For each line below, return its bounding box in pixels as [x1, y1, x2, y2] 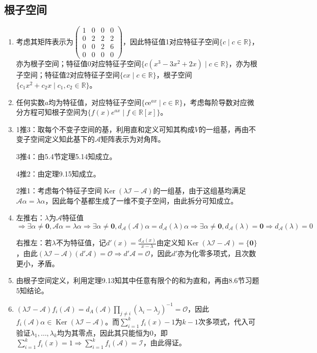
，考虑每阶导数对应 [182, 96, 247, 107]
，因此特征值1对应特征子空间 [123, 36, 220, 46]
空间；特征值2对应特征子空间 [23, 69, 120, 80]
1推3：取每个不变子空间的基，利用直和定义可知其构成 [16, 123, 195, 134]
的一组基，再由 [198, 123, 249, 134]
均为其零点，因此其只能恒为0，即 [57, 327, 168, 338]
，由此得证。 [143, 337, 186, 348]
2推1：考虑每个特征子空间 [16, 185, 102, 196]
